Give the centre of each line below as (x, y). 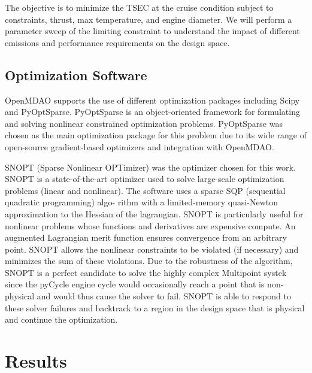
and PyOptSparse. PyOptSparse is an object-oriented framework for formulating (152, 112)
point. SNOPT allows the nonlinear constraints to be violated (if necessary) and (152, 249)
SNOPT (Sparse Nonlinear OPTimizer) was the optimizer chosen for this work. (150, 167)
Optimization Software (76, 75)
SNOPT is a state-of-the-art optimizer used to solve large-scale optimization (145, 179)
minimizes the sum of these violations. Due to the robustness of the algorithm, (149, 261)
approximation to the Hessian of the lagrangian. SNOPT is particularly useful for (154, 213)
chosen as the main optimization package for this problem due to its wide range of (156, 135)
